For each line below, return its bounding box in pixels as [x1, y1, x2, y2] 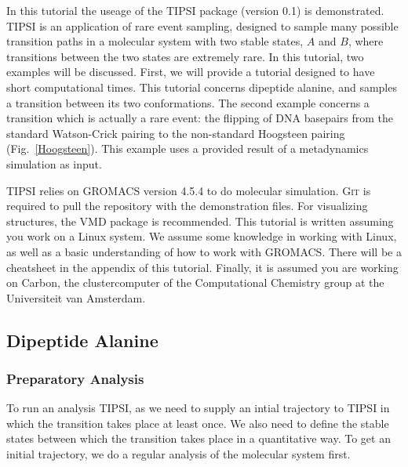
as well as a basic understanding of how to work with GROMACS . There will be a [6, 243, 402, 259]
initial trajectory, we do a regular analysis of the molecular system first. [6, 446, 351, 462]
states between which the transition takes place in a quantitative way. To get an [6, 430, 391, 447]
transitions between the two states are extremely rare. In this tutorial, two [6, 48, 364, 64]
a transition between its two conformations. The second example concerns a [6, 94, 370, 110]
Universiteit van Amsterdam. [6, 289, 146, 306]
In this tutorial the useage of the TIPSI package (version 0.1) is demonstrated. [6, 2, 384, 18]
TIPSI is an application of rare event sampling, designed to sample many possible [6, 17, 399, 34]
